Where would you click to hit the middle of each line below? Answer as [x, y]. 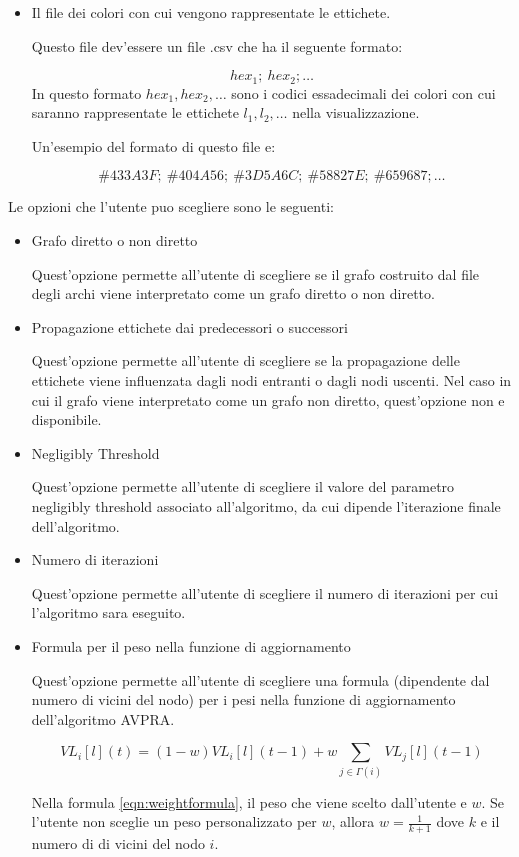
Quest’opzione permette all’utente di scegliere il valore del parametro [243, 486]
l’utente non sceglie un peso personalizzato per [174, 821]
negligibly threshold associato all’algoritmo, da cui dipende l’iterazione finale [266, 505]
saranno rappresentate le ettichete [135, 112]
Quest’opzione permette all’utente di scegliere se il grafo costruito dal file [255, 273]
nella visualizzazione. [356, 112]
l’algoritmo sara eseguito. [108, 612]
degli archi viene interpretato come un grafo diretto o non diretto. [233, 293]
